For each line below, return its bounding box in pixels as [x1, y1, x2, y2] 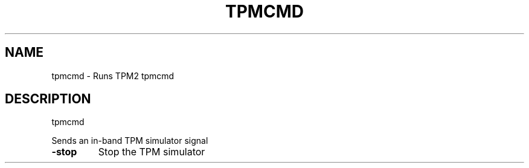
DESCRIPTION [5, 91, 91, 107]
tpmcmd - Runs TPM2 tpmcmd [51, 70, 175, 81]
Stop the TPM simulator [98, 146, 205, 158]
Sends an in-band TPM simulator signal [51, 135, 208, 146]
